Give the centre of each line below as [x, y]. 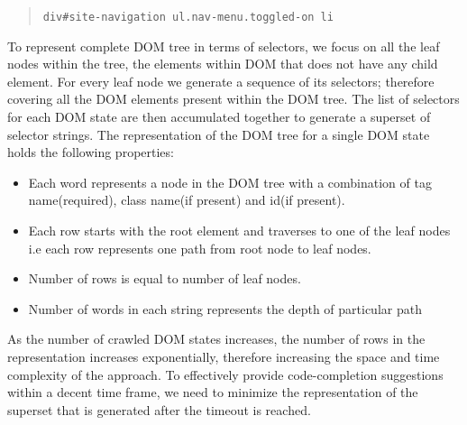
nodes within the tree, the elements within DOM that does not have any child [223, 64]
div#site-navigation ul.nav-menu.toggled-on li [188, 17]
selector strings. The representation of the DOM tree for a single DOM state [219, 134]
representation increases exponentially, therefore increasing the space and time [224, 356]
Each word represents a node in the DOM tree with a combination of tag [230, 182]
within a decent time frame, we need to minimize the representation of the [213, 392]
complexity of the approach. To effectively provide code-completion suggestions [225, 374]
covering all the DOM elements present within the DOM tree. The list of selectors [233, 99]
